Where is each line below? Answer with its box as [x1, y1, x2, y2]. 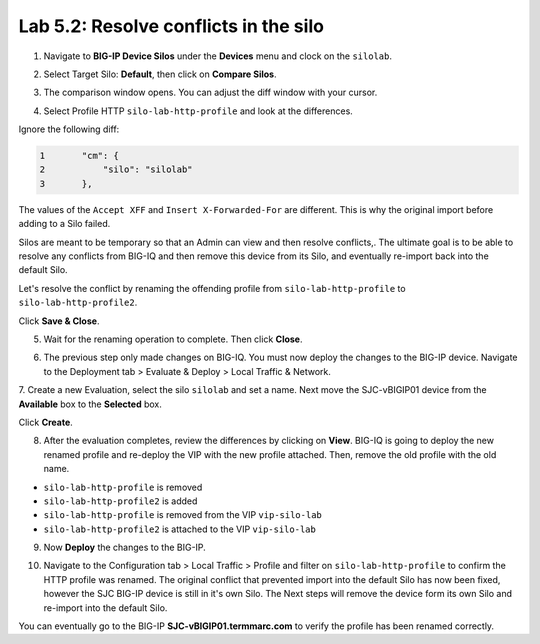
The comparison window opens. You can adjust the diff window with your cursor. [43, 86, 378, 99]
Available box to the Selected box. [18, 398, 162, 410]
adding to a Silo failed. [18, 218, 111, 230]
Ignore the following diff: [18, 123, 120, 135]
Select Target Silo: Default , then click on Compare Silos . [43, 68, 277, 80]
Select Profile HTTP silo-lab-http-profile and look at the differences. [43, 105, 354, 117]
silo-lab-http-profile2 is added [43, 495, 198, 507]
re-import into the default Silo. [43, 601, 168, 614]
